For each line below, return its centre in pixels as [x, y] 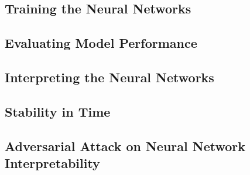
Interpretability [52, 162]
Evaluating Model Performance [101, 43]
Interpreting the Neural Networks [109, 77]
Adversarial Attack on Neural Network [125, 146]
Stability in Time [58, 111]
